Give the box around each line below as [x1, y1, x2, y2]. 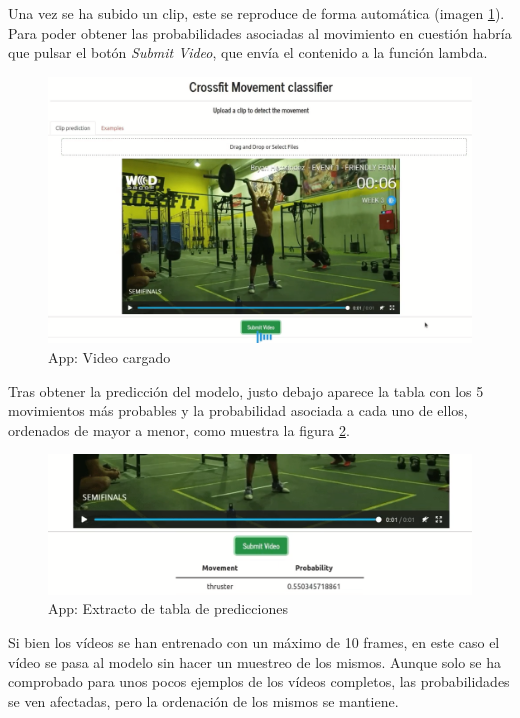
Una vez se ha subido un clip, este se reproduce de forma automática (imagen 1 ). [8, 3, 505, 23]
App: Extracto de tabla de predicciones [48, 598, 288, 619]
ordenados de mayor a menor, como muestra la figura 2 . [8, 419, 350, 440]
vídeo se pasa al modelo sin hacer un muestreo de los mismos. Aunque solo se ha [8, 651, 502, 672]
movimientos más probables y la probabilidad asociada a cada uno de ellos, [8, 400, 468, 421]
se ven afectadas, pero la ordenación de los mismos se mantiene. [8, 690, 399, 711]
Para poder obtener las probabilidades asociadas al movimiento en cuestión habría [8, 22, 512, 43]
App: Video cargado [48, 347, 171, 368]
